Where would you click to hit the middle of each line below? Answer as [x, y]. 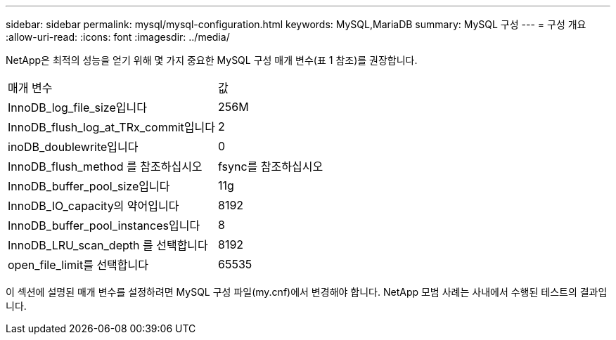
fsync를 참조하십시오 [271, 166]
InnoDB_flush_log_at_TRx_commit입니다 [111, 127]
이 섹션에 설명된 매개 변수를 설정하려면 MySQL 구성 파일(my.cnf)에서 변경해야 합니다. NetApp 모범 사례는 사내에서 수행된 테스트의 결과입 [307, 292]
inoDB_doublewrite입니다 [73, 147]
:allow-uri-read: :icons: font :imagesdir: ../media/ [118, 37]
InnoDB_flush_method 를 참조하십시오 [105, 166]
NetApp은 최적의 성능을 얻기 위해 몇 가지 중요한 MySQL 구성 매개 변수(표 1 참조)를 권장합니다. [212, 60]
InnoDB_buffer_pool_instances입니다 [104, 225]
